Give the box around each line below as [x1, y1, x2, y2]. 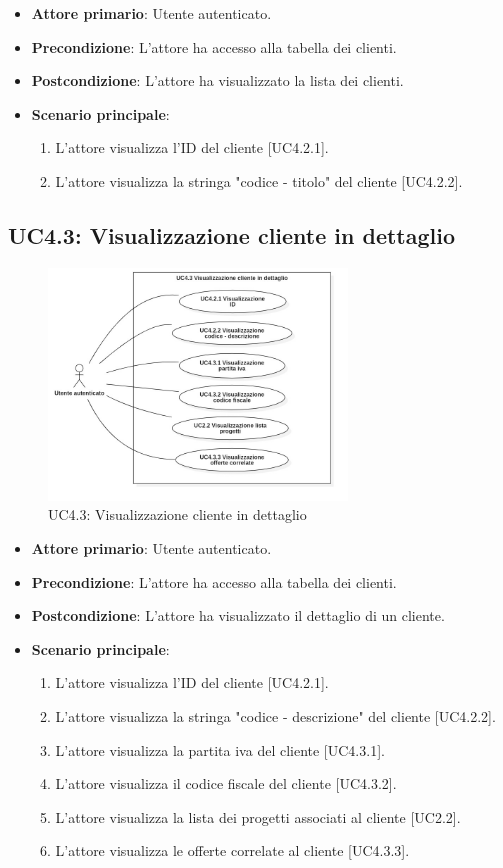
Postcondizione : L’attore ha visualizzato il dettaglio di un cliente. [31, 605, 445, 626]
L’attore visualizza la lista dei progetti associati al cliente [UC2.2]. [55, 806, 461, 827]
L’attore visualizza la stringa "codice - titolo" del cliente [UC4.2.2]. [55, 170, 463, 191]
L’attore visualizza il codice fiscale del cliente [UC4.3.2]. [55, 773, 397, 794]
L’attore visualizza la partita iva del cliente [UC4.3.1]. [55, 739, 385, 760]
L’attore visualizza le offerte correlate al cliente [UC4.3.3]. [55, 840, 410, 861]
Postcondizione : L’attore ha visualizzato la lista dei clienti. [31, 70, 404, 91]
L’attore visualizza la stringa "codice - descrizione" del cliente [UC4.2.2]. [55, 706, 496, 727]
